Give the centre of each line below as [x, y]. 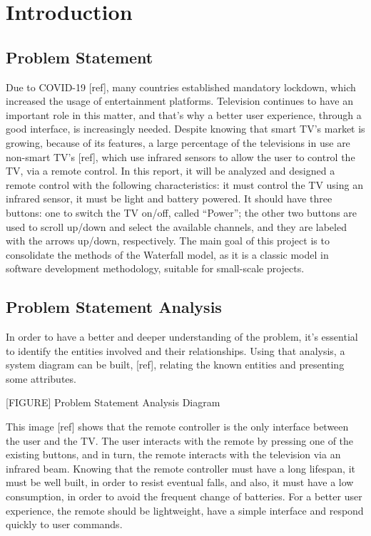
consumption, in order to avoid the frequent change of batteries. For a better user [184, 496]
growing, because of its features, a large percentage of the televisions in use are [178, 142]
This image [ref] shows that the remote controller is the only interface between [177, 427]
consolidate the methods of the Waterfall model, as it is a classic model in [167, 254]
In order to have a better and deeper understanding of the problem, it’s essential [182, 337]
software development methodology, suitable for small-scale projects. [155, 268]
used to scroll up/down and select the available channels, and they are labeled [176, 226]
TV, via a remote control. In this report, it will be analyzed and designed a [171, 171]
